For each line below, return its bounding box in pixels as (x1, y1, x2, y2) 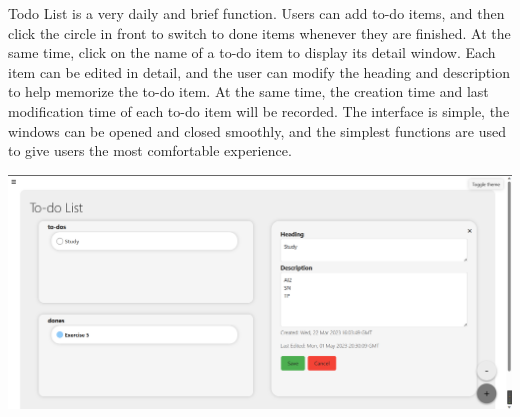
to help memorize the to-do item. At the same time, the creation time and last (8, 81, 489, 102)
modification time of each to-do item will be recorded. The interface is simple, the (8, 100, 510, 121)
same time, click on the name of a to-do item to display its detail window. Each (8, 42, 496, 63)
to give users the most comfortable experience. (8, 140, 292, 161)
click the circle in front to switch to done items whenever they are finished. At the (8, 22, 511, 43)
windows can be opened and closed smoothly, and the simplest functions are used (8, 120, 506, 141)
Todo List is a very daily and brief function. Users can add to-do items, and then (8, 3, 505, 23)
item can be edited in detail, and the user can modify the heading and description (8, 61, 510, 82)
